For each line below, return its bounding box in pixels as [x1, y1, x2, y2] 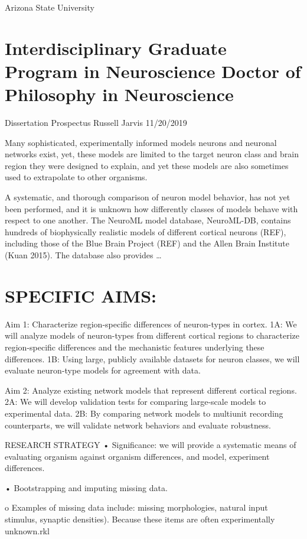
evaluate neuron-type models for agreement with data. [5, 364, 201, 376]
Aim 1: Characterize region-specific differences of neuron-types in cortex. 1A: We [5, 317, 297, 330]
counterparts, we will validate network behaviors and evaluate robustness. [5, 418, 271, 431]
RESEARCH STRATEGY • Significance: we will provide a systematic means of [5, 439, 296, 451]
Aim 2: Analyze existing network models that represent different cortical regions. [5, 384, 297, 396]
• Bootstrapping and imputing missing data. [5, 481, 168, 493]
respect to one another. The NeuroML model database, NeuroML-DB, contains [5, 214, 291, 226]
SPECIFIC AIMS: [5, 283, 156, 307]
